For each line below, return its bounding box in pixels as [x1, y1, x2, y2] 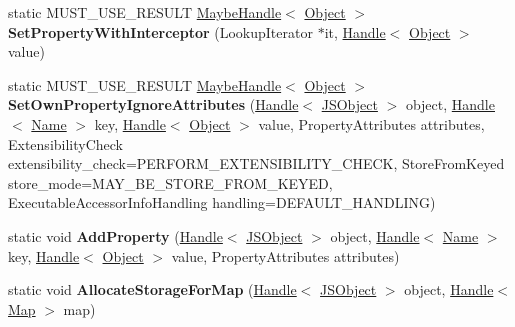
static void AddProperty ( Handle [8, 225, 223, 246]
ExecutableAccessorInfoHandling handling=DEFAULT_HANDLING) [8, 192, 436, 213]
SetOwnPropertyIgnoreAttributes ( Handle [8, 94, 299, 115]
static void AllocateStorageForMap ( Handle [8, 279, 297, 300]
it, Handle [324, 21, 386, 42]
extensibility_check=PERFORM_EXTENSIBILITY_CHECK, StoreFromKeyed [8, 153, 505, 174]
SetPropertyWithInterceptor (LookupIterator [8, 21, 313, 42]
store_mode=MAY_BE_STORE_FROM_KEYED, [8, 172, 333, 193]
